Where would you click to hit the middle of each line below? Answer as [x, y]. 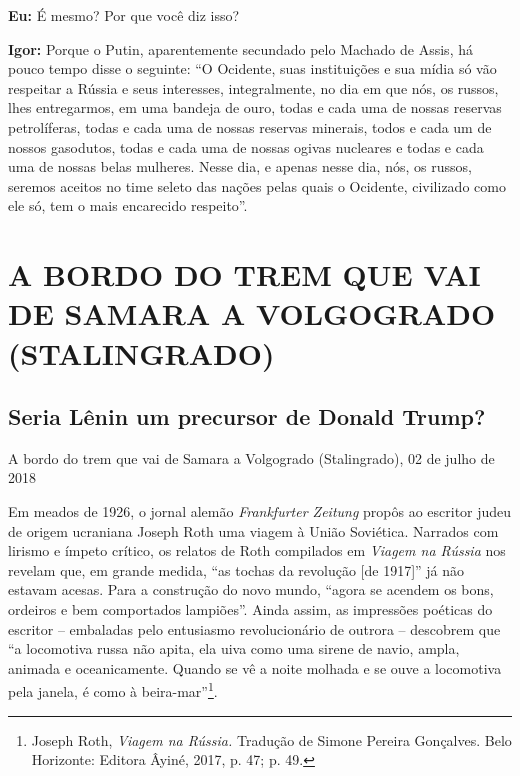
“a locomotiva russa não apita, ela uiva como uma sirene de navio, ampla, [234, 648]
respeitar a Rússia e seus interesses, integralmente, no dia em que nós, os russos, [253, 87]
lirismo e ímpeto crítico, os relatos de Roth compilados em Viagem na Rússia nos [257, 550]
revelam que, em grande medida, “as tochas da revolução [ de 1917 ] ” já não [236, 569]
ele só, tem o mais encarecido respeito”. [128, 205]
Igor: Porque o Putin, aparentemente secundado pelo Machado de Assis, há [240, 48]
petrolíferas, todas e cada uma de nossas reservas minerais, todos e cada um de [250, 126]
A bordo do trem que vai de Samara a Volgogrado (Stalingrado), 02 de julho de [251, 457]
